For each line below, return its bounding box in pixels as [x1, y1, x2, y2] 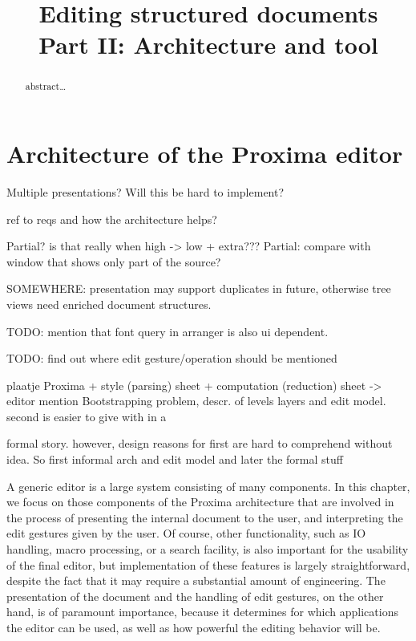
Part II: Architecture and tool [38, 28, 378, 61]
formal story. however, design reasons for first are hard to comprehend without [6, 435, 393, 452]
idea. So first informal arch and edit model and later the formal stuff [6, 451, 343, 468]
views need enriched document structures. [6, 295, 212, 312]
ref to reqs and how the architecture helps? [6, 210, 217, 227]
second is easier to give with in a [6, 408, 167, 424]
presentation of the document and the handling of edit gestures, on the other [6, 587, 384, 604]
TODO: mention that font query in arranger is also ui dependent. [6, 323, 329, 339]
